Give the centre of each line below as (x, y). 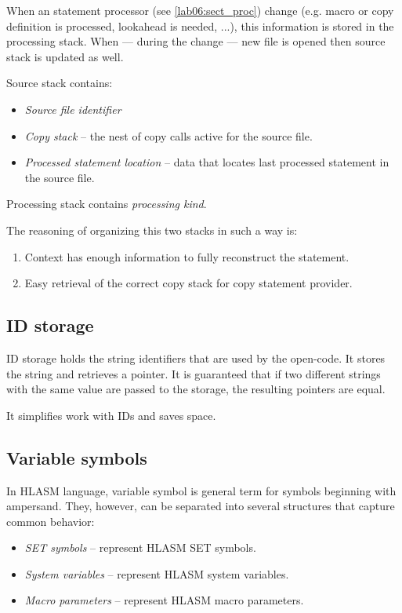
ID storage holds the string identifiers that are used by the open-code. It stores (196, 358)
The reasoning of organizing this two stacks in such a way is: (152, 230)
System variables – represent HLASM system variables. (157, 573)
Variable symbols (77, 457)
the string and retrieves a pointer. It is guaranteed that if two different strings (194, 373)
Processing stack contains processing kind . (107, 204)
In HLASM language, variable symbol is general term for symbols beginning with (201, 490)
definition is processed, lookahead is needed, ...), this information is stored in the (200, 26)
